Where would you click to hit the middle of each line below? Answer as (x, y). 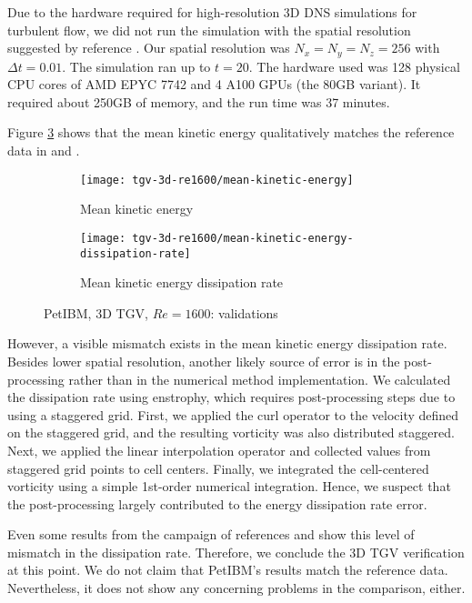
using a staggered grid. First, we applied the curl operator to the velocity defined (233, 414)
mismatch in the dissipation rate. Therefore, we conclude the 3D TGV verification (236, 552)
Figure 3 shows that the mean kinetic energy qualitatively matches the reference (231, 132)
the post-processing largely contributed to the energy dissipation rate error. (217, 503)
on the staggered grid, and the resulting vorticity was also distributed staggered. (231, 432)
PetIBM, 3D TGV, (96, 312)
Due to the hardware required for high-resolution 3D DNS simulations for (212, 12)
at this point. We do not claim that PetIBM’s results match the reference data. (228, 570)
